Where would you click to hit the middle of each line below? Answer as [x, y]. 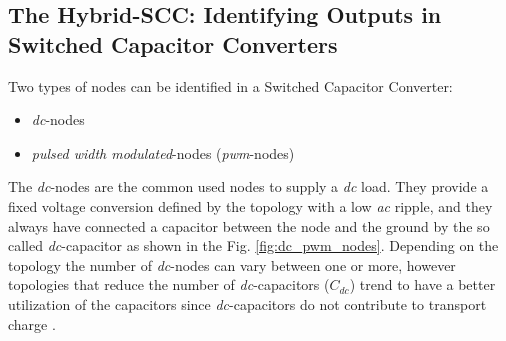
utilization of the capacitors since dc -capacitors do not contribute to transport [247, 303]
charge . [32, 323]
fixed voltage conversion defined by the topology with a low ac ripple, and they [250, 205]
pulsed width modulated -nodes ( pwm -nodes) [163, 152]
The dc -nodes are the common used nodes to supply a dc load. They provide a [248, 186]
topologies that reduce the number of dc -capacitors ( [169, 284]
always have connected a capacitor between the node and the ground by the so [249, 225]
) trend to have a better [422, 284]
